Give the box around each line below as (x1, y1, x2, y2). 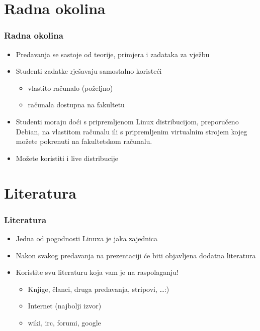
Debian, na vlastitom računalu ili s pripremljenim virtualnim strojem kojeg (16, 126, 247, 136)
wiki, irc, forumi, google (28, 317, 101, 327)
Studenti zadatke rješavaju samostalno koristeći (16, 66, 162, 76)
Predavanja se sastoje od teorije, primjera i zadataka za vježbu (16, 49, 210, 59)
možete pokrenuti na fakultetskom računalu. (16, 136, 152, 146)
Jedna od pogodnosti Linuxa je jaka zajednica (16, 233, 158, 243)
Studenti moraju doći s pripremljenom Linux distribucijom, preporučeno (16, 116, 239, 126)
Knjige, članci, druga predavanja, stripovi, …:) (28, 283, 169, 294)
